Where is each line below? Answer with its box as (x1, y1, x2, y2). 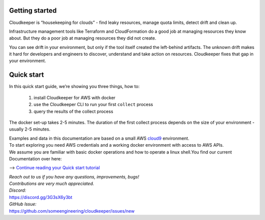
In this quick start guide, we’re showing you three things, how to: (9, 84, 140, 89)
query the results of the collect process (33, 108, 113, 114)
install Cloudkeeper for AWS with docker (33, 94, 116, 100)
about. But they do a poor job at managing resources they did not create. (9, 35, 157, 41)
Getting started (9, 6, 57, 15)
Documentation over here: (9, 155, 62, 161)
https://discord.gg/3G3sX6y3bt (9, 194, 73, 200)
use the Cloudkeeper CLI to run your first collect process (33, 102, 153, 108)
